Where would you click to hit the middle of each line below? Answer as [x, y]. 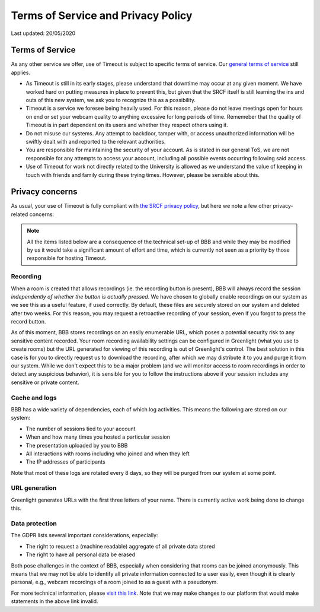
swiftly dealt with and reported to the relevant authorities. [96, 141]
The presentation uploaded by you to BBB [77, 445]
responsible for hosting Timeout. [67, 258]
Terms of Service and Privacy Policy [102, 15]
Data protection [34, 524]
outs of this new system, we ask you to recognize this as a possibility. [111, 100]
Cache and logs [34, 398]
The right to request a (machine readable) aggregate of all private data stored [120, 546]
